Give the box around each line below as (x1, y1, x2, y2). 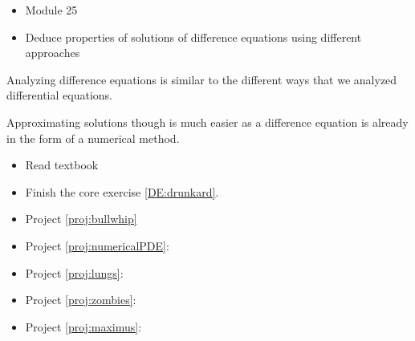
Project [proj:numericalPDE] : (25, 237, 169, 254)
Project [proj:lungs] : (25, 264, 124, 281)
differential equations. (6, 87, 112, 104)
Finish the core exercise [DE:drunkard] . (25, 183, 219, 200)
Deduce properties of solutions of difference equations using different (25, 28, 362, 45)
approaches (25, 44, 80, 61)
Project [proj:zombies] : (25, 291, 136, 308)
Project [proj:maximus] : (25, 318, 142, 335)
